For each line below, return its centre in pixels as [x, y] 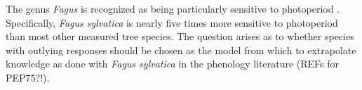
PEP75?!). [28, 77]
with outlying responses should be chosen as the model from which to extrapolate [181, 50]
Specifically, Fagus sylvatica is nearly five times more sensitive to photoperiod [172, 22]
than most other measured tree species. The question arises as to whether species [180, 36]
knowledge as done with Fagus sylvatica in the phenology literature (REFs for [173, 64]
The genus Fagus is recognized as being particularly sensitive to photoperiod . [173, 8]
